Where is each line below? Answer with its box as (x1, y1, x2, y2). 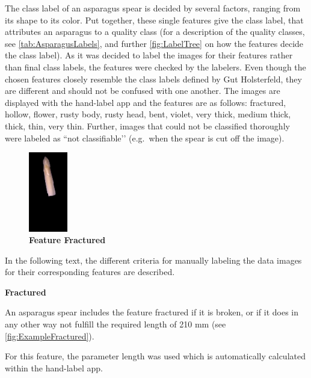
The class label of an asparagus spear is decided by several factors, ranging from (5, 2, 301, 14)
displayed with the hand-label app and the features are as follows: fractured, (5, 96, 286, 108)
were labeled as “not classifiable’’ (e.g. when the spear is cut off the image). (5, 131, 285, 144)
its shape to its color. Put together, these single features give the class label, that (5, 13, 304, 26)
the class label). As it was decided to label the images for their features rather (5, 49, 293, 61)
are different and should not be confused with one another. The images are (5, 84, 280, 97)
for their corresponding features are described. (5, 265, 175, 278)
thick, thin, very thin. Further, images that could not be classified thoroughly (5, 119, 290, 132)
